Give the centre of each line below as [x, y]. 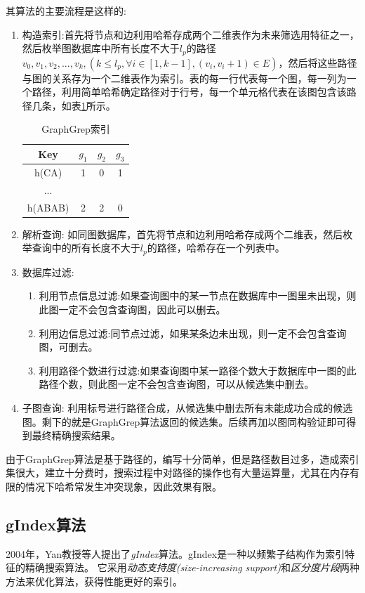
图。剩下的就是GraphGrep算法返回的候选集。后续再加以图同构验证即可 [184, 421]
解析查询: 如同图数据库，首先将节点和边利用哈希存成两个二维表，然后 [182, 234]
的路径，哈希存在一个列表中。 [216, 248]
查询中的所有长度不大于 [86, 248]
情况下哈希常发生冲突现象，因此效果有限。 [123, 487]
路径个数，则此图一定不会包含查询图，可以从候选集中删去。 [177, 384]
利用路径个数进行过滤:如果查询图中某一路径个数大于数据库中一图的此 [198, 370]
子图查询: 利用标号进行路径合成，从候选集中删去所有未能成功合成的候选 [187, 408]
